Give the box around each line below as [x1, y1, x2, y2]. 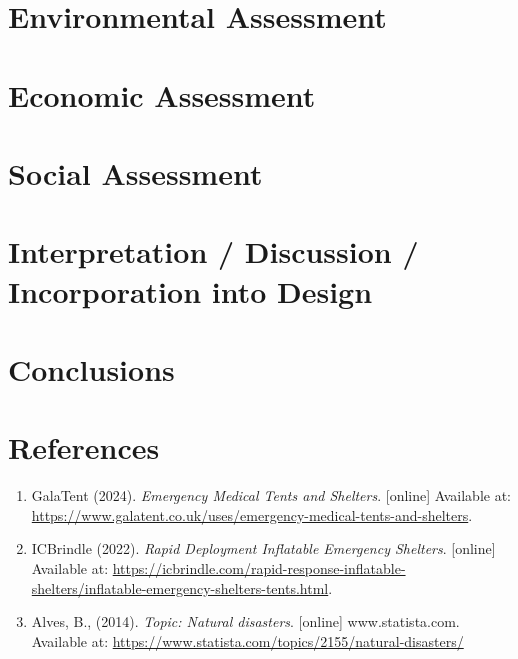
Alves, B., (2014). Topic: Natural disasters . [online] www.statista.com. [31, 611, 460, 632]
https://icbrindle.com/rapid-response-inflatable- [112, 557, 406, 578]
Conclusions [8, 348, 175, 389]
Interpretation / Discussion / [8, 231, 419, 272]
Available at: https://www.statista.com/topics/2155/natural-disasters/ [31, 630, 464, 651]
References [8, 427, 160, 468]
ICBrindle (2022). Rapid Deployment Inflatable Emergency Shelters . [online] [31, 538, 496, 559]
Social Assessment [8, 152, 263, 193]
